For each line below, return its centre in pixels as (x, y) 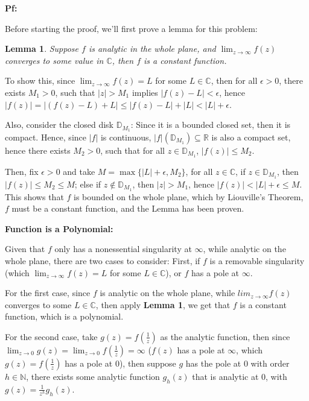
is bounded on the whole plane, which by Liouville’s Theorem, (189, 196)
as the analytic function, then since (225, 336)
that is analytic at (225, 376)
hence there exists (38, 150)
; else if (88, 184)
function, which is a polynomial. (64, 316)
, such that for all (132, 150)
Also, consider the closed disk (59, 125)
